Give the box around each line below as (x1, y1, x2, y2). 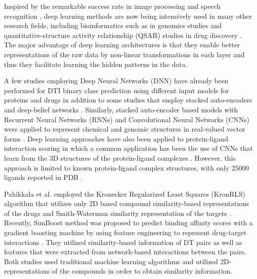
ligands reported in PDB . (4, 172, 83, 182)
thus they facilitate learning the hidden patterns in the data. (4, 59, 187, 69)
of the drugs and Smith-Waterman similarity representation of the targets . (4, 208, 231, 218)
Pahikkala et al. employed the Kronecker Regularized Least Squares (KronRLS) (4, 188, 246, 199)
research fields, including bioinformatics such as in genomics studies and (4, 20, 222, 31)
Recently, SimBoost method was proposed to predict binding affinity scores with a (4, 217, 253, 228)
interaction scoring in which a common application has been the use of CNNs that (4, 143, 253, 153)
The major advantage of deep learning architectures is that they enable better (4, 39, 240, 50)
